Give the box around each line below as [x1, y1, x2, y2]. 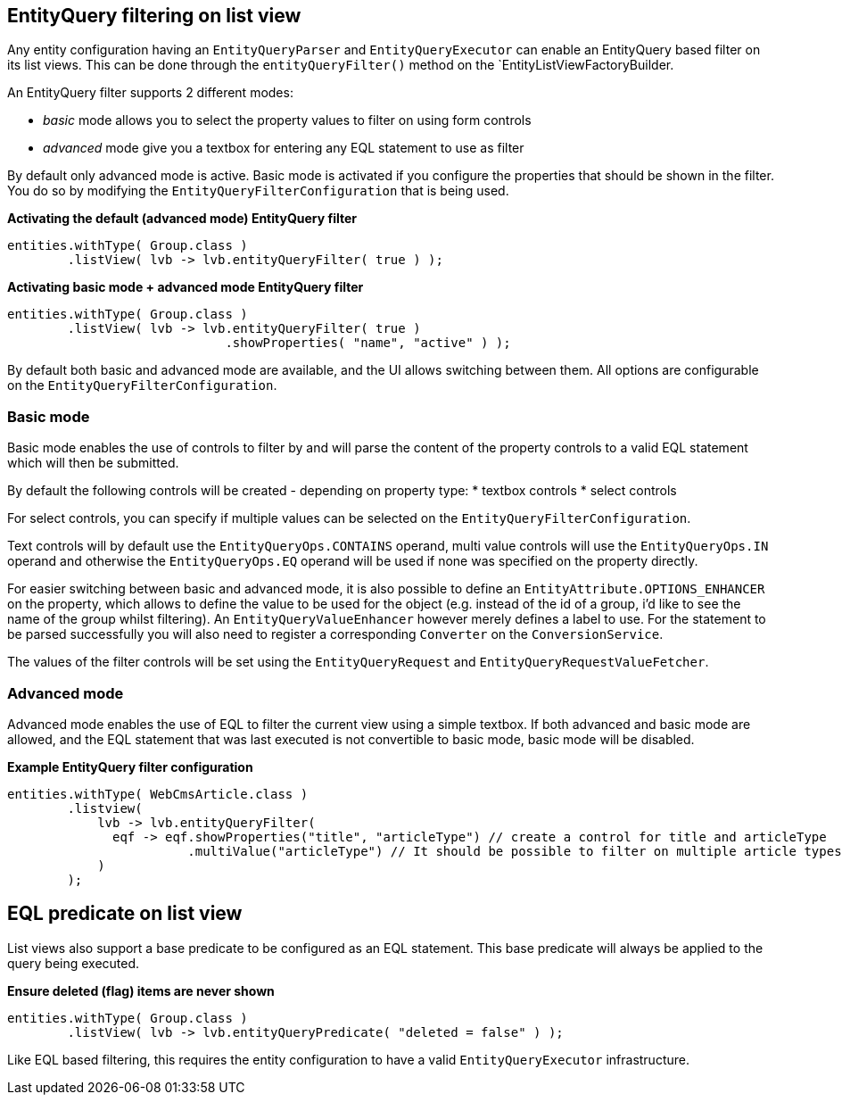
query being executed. [7, 955, 140, 971]
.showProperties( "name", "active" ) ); [225, 336, 511, 351]
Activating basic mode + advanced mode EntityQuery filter [7, 279, 364, 295]
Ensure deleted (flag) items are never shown [7, 982, 275, 998]
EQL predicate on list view [7, 902, 243, 925]
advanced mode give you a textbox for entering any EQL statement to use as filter [43, 140, 524, 156]
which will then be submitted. [7, 455, 179, 471]
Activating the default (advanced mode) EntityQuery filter [7, 211, 357, 227]
